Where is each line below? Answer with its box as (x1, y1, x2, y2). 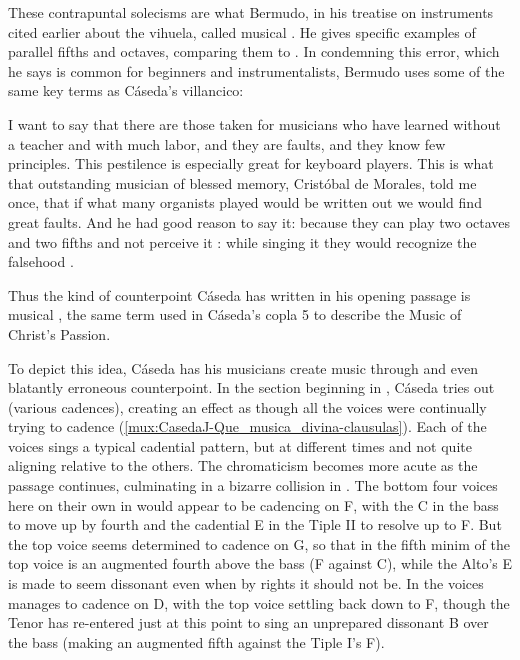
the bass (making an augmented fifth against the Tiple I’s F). (8, 631, 385, 652)
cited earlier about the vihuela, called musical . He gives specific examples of (8, 21, 476, 42)
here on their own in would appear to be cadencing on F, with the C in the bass (8, 494, 499, 515)
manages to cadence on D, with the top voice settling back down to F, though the (8, 592, 510, 613)
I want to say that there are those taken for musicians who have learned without (8, 113, 501, 134)
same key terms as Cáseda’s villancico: (8, 80, 244, 101)
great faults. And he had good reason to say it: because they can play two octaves (8, 211, 511, 232)
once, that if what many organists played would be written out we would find (8, 192, 482, 213)
